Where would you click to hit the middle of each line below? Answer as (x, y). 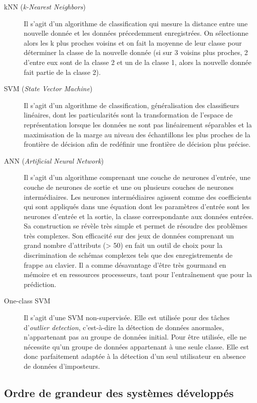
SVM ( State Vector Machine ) (48, 88)
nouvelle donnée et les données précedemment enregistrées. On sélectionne (136, 33)
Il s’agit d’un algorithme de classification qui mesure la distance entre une (136, 23)
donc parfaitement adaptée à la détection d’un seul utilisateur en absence (135, 356)
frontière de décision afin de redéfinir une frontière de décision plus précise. (137, 144)
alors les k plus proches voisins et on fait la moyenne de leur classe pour (133, 42)
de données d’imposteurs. (62, 366)
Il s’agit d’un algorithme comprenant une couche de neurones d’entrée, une (137, 177)
